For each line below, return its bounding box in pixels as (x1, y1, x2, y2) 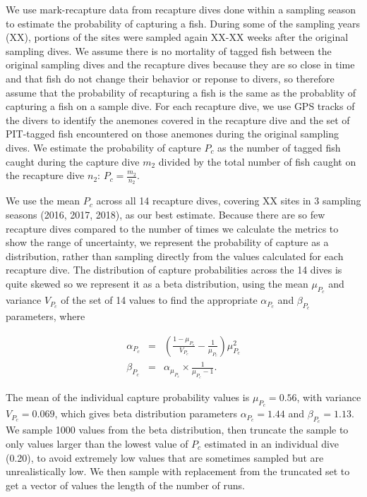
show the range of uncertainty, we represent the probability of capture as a (6, 235, 329, 250)
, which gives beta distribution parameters (54, 406, 237, 421)
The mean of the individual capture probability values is (6, 390, 250, 404)
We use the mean (6, 193, 80, 208)
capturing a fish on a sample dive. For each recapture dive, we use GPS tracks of (6, 99, 355, 113)
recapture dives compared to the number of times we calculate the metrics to (6, 221, 339, 235)
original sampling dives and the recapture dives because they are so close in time (6, 57, 355, 72)
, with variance (296, 390, 361, 404)
